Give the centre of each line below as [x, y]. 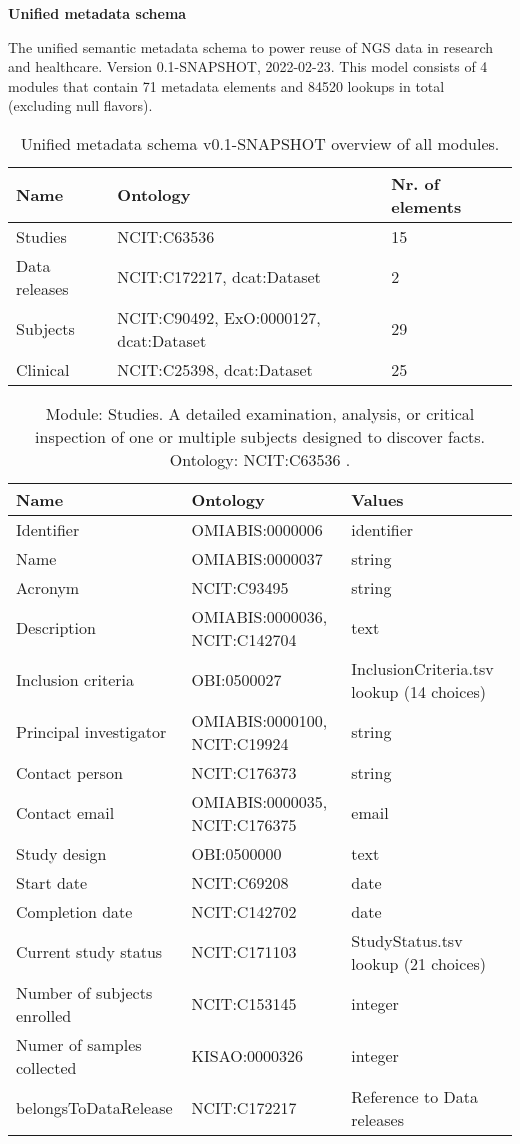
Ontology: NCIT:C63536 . [260, 459]
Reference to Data [414, 1096]
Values [377, 499]
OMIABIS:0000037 [257, 558]
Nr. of [415, 183]
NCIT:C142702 [244, 911]
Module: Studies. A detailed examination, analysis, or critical [260, 413]
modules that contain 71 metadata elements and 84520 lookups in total [226, 85]
